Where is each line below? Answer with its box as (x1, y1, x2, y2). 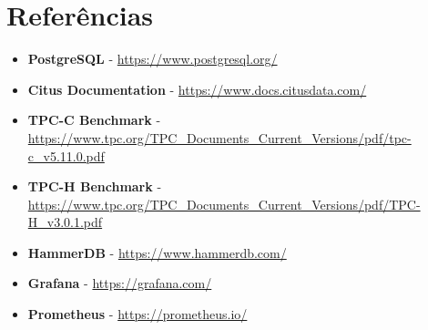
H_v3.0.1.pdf (27, 212, 103, 232)
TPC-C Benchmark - (27, 110, 161, 129)
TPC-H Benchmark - (27, 177, 162, 196)
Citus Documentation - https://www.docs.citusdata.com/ (27, 79, 367, 98)
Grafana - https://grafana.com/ (27, 273, 212, 293)
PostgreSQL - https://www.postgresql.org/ (27, 49, 278, 68)
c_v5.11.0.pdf (27, 146, 105, 165)
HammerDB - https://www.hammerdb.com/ (27, 242, 287, 262)
